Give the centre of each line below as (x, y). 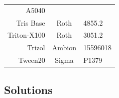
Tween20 (32, 60)
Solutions (28, 89)
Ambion (64, 47)
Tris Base (31, 22)
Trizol (36, 47)
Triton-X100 (26, 35)
